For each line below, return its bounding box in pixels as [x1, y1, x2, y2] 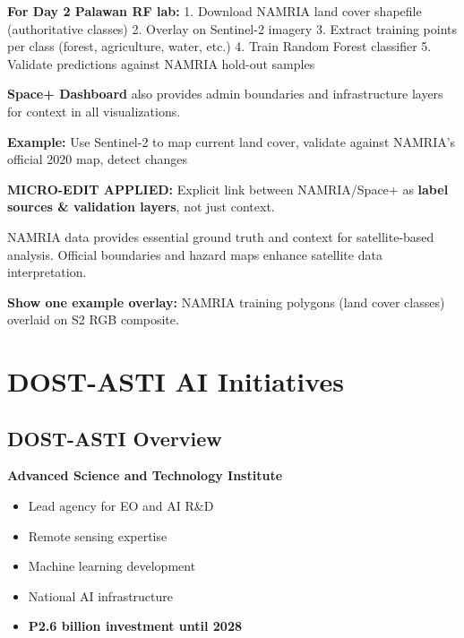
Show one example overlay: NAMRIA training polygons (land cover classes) [7, 292, 445, 311]
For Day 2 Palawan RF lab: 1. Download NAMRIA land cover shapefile [7, 2, 422, 20]
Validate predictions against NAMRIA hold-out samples [7, 54, 315, 73]
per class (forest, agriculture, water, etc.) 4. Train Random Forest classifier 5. [7, 37, 432, 56]
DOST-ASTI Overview [7, 424, 222, 452]
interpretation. [7, 263, 87, 281]
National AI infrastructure [28, 586, 174, 605]
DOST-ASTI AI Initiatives [7, 363, 344, 400]
